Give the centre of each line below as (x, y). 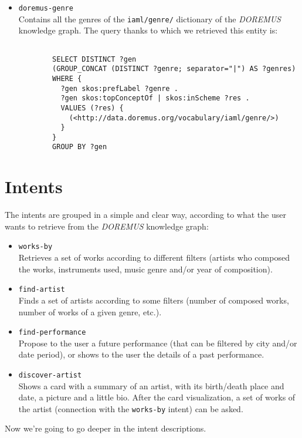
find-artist (42, 290)
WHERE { (67, 78)
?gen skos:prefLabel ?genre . (119, 88)
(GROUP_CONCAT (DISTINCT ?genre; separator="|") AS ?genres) (174, 69)
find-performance (52, 333)
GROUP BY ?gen (80, 147)
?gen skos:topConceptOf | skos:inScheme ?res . (155, 98)
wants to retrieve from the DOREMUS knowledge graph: (107, 226)
